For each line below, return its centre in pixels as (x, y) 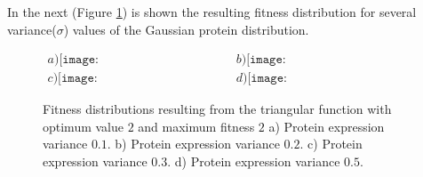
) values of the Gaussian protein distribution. (186, 29)
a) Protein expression (327, 126)
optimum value (83, 126)
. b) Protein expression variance (193, 144)
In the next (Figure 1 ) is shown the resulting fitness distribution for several (212, 12)
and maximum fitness (196, 126)
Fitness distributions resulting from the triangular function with (217, 109)
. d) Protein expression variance (254, 161)
